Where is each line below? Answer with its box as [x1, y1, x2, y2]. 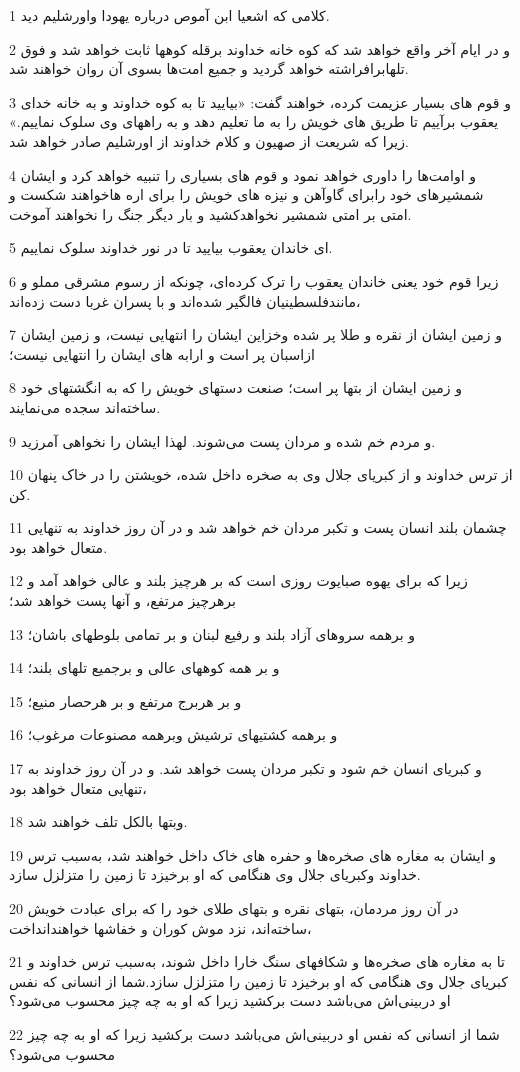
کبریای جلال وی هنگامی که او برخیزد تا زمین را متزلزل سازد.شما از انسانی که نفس [9, 970, 508, 991]
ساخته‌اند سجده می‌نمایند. [9, 396, 161, 417]
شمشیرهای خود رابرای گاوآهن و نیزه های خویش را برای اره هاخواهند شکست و [9, 184, 484, 205]
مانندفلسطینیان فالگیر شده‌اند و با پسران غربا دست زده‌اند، [9, 290, 361, 311]
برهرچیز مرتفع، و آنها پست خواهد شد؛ [9, 590, 236, 611]
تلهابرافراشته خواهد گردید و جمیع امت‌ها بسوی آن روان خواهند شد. [9, 58, 409, 79]
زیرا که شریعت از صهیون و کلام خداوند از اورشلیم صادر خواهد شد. [9, 130, 409, 151]
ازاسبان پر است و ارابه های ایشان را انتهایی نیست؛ [9, 343, 315, 364]
